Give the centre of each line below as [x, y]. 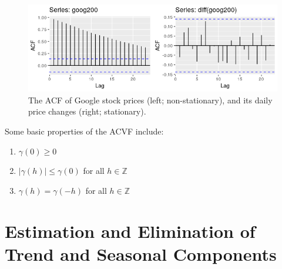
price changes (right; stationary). [87, 111]
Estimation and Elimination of [130, 231]
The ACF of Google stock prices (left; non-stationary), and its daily [150, 100]
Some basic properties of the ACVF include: [84, 131]
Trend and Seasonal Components [141, 253]
